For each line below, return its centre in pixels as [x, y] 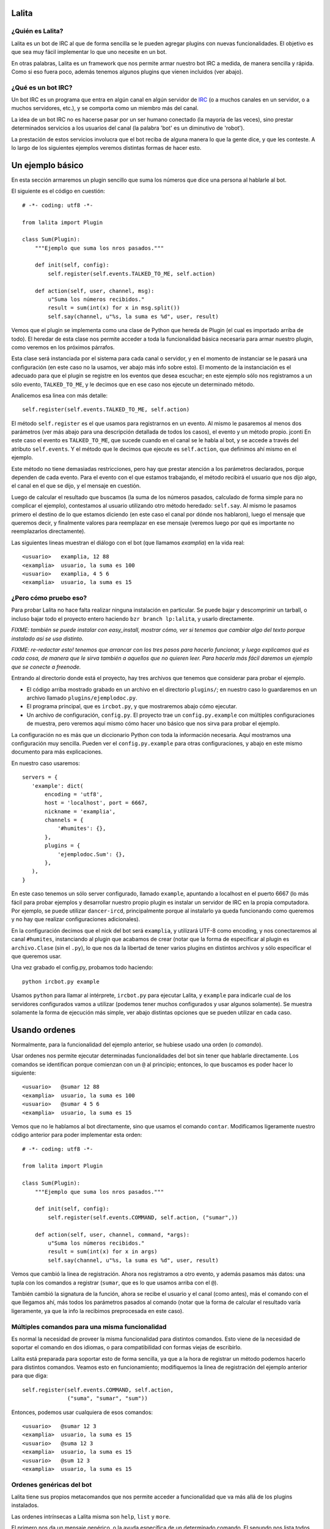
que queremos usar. [37, 956]
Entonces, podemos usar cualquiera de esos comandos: [82, 1412]
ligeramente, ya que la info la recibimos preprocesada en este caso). [97, 1311]
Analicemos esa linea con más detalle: [60, 395]
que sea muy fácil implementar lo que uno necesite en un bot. [89, 52]
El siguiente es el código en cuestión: [58, 191]
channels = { [64, 820]
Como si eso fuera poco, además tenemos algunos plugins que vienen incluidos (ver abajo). [127, 72]
